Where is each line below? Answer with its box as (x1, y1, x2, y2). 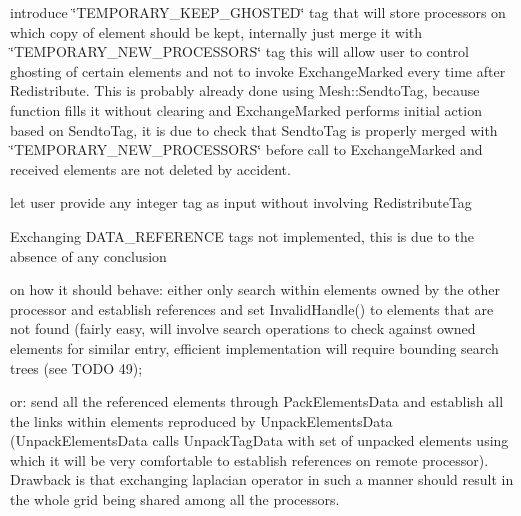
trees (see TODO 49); (10, 357, 143, 378)
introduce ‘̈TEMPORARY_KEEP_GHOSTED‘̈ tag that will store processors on (10, 2, 506, 22)
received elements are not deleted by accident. (10, 158, 291, 179)
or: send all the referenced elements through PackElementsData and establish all (10, 391, 504, 412)
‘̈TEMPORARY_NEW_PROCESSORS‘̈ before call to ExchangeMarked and (10, 139, 483, 160)
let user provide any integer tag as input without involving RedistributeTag (10, 192, 472, 213)
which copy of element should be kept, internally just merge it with (10, 21, 423, 42)
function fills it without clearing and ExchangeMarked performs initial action (10, 99, 482, 120)
